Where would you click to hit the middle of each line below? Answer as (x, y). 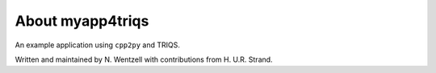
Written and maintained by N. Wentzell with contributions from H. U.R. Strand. (144, 59)
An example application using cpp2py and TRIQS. (98, 45)
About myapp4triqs (82, 21)
